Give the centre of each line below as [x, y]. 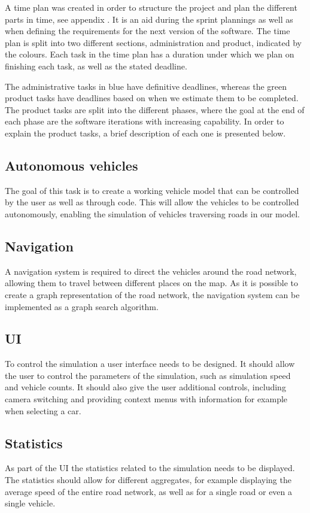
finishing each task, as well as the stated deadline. [96, 66]
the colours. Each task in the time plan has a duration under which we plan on [150, 54]
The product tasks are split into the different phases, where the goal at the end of [155, 109]
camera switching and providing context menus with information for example [146, 399]
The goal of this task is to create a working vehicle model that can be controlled [152, 190]
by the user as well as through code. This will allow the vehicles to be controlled [152, 202]
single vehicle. [30, 503]
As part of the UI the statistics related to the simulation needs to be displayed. [150, 468]
